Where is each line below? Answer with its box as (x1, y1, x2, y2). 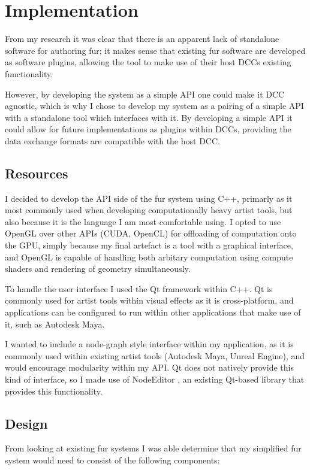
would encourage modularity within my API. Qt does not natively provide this (5, 361, 294, 374)
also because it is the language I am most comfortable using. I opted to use (5, 215, 281, 228)
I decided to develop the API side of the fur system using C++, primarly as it (5, 192, 293, 204)
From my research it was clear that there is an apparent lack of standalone (5, 32, 279, 45)
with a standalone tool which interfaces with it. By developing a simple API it (5, 111, 293, 123)
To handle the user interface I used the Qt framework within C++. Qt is (5, 282, 273, 295)
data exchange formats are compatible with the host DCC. (5, 134, 220, 147)
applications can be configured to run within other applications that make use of (5, 306, 301, 319)
